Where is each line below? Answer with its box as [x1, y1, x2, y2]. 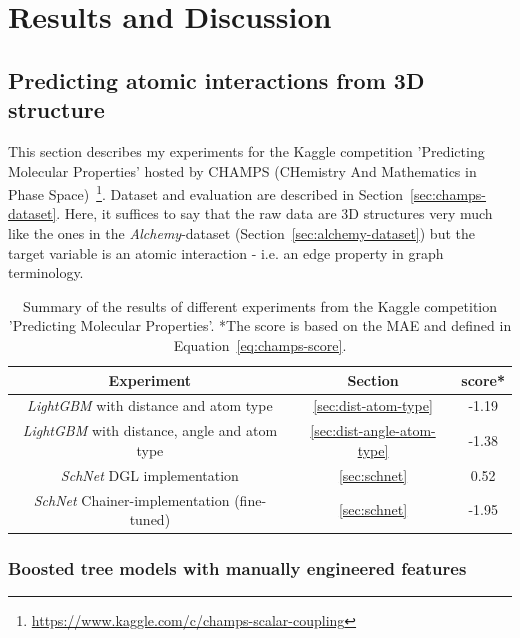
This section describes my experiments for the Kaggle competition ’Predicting [8, 140, 485, 161]
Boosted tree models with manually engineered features [8, 556, 467, 581]
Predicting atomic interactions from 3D [8, 64, 425, 95]
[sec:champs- [410, 183, 487, 204]
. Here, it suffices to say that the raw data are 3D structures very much [56, 203, 493, 224]
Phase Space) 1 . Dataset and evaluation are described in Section [8, 181, 404, 204]
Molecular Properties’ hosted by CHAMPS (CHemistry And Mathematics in [8, 160, 477, 181]
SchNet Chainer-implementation [33, 489, 230, 510]
